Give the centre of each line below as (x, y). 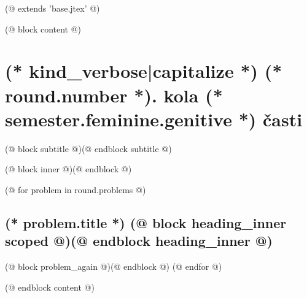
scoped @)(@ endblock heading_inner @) (139, 241)
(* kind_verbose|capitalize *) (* (144, 71)
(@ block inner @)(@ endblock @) (68, 169)
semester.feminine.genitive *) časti (154, 119)
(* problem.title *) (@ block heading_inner (146, 222)
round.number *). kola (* (114, 95)
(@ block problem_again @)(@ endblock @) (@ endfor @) (114, 266)
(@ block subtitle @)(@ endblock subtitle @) (88, 148)
